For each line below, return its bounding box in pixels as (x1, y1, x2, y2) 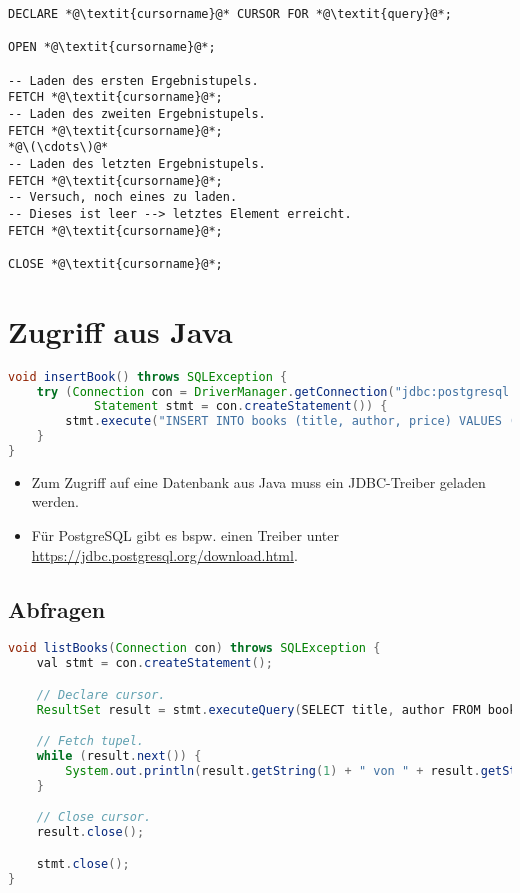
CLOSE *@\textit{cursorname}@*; (8, 256, 223, 271)
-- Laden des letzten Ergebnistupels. (8, 156, 266, 171)
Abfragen (8, 593, 106, 624)
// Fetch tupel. (36, 734, 145, 749)
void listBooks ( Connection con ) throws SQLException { (8, 641, 381, 656)
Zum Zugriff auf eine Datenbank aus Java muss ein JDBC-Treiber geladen (31, 471, 486, 492)
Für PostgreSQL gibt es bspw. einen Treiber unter (31, 525, 339, 546)
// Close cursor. (36, 810, 152, 825)
